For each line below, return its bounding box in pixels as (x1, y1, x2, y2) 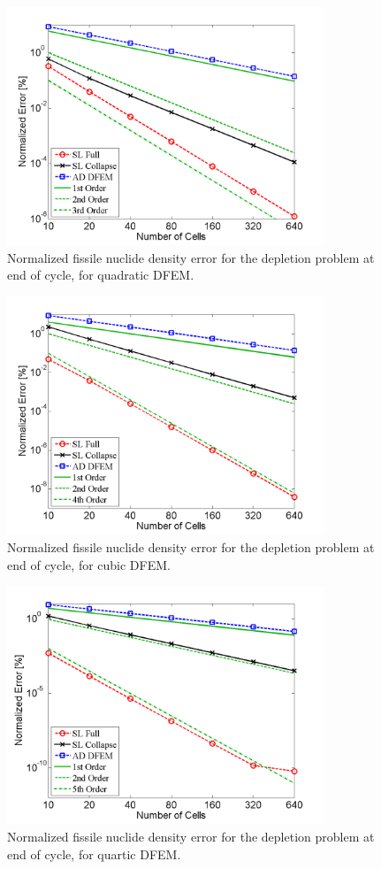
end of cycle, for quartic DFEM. (7, 844, 181, 863)
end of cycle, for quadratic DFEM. (7, 265, 194, 284)
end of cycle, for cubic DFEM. (7, 555, 171, 573)
